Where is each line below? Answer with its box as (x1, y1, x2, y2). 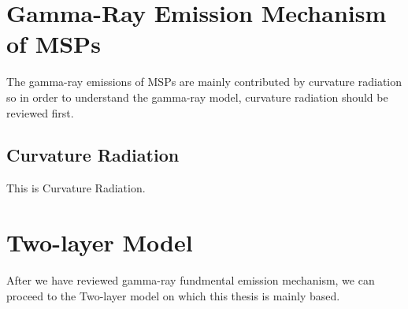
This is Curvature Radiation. (6, 180, 146, 196)
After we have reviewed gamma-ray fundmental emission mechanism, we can (6, 272, 375, 289)
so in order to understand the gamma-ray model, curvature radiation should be (6, 88, 388, 105)
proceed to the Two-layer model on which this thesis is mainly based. (6, 287, 340, 303)
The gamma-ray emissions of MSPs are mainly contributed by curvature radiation (6, 73, 402, 90)
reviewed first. (6, 104, 74, 121)
